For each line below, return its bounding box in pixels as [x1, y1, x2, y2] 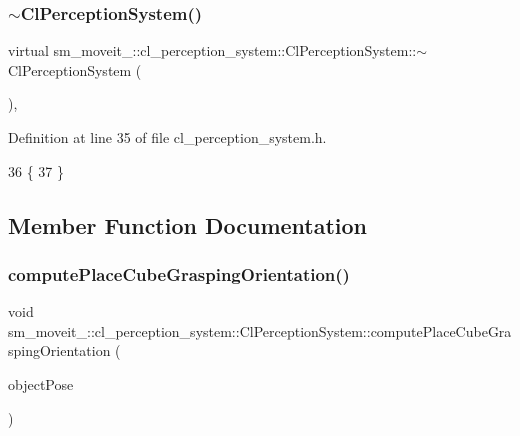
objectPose [8, 373, 74, 394]
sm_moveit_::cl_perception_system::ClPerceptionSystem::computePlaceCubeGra [8, 320, 512, 341]
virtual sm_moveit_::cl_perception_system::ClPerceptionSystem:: [8, 40, 417, 61]
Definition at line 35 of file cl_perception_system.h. [8, 127, 327, 147]
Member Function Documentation [8, 209, 368, 240]
